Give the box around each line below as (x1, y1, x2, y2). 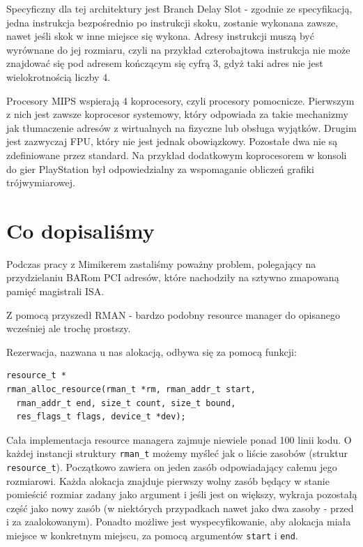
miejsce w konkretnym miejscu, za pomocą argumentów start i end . (6, 528, 298, 543)
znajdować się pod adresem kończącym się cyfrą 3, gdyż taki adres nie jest (6, 56, 323, 70)
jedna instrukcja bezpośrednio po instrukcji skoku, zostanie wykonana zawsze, (6, 15, 339, 29)
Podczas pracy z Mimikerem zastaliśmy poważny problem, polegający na (6, 256, 316, 271)
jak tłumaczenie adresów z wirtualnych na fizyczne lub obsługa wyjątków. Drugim (6, 120, 357, 135)
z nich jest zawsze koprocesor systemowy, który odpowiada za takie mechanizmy (6, 107, 348, 121)
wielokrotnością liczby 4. (6, 69, 111, 84)
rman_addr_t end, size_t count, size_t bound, (16, 398, 236, 408)
